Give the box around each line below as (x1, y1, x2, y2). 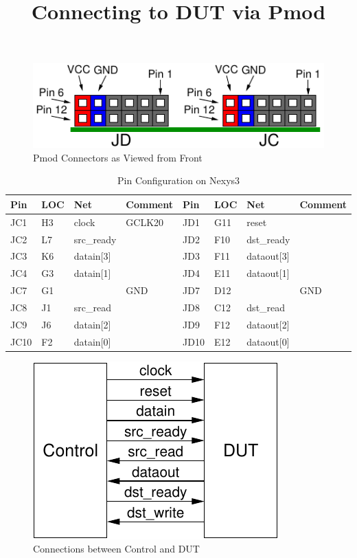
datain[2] (73, 317, 111, 331)
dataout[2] (246, 317, 290, 331)
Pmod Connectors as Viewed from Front (33, 150, 203, 164)
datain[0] (73, 334, 111, 348)
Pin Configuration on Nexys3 (117, 173, 240, 188)
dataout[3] (246, 249, 290, 263)
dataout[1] (246, 266, 290, 280)
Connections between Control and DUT (33, 542, 200, 556)
